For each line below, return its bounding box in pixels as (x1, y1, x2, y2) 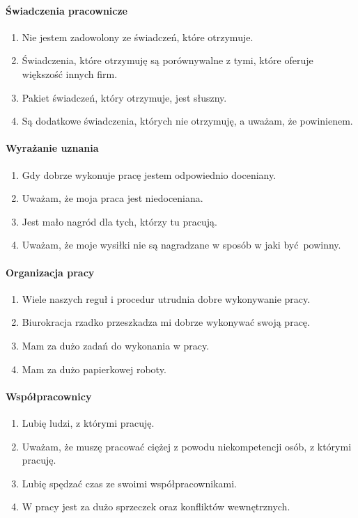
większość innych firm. (22, 66, 118, 81)
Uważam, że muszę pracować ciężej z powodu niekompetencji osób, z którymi (22, 439, 352, 453)
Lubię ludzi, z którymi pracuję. (22, 415, 155, 430)
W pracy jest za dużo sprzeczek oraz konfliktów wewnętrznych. (22, 499, 290, 514)
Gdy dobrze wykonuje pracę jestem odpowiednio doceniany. (22, 167, 277, 182)
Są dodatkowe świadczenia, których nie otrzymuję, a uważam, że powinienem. (22, 113, 353, 128)
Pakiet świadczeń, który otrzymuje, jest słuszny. (22, 90, 227, 104)
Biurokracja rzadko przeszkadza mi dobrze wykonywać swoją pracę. (22, 315, 310, 329)
